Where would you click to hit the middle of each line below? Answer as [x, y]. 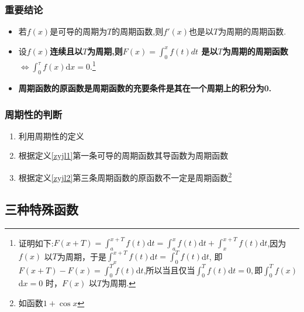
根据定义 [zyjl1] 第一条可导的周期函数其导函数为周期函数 [123, 155]
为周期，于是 [82, 256]
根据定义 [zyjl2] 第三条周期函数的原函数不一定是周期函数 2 [125, 176]
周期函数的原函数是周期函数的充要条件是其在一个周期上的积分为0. [145, 88]
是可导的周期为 [79, 31]
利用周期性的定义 [51, 136]
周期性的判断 [34, 114]
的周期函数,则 [138, 31]
